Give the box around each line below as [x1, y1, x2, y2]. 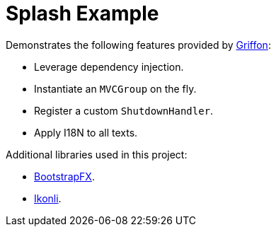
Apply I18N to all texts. [34, 126, 138, 139]
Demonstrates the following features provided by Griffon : [6, 38, 271, 51]
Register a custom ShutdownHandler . [34, 104, 214, 117]
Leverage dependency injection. [34, 60, 184, 73]
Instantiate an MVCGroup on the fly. [34, 82, 197, 95]
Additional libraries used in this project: [6, 148, 188, 161]
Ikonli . [34, 192, 62, 204]
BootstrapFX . [34, 170, 95, 182]
